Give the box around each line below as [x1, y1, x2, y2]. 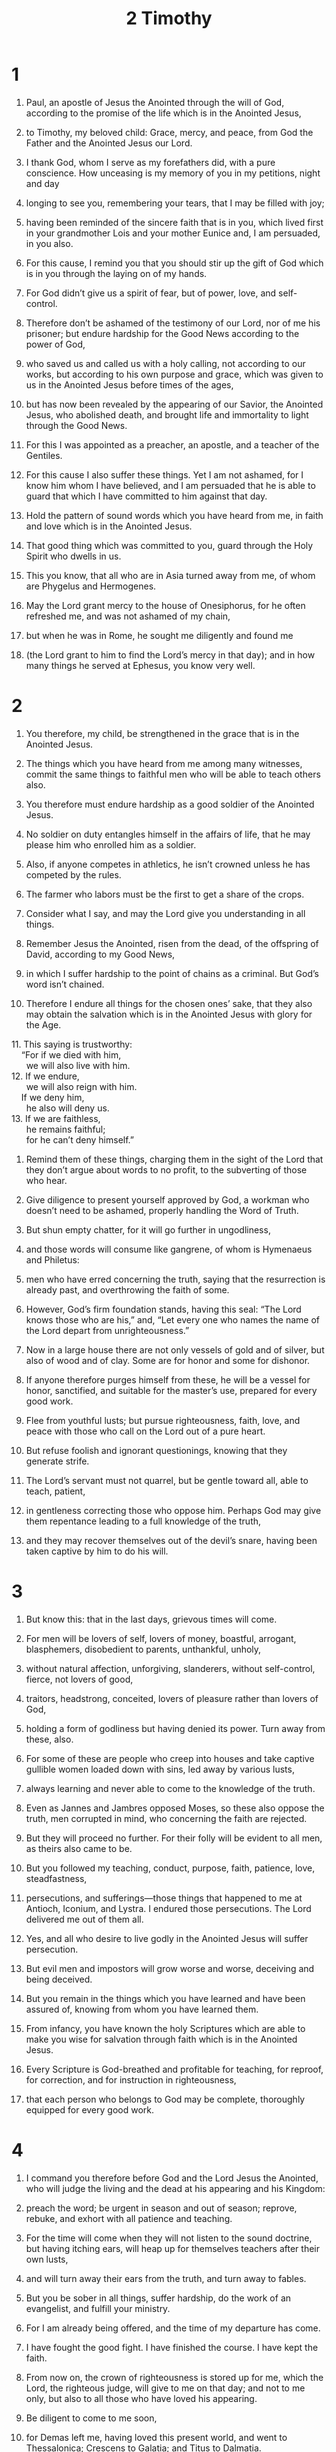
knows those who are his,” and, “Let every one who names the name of [25, 1313, 321, 1326]
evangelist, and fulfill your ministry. [25, 2302, 171, 2314]
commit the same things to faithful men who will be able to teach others [25, 768, 321, 780]
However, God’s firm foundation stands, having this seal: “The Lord [25, 1303, 302, 1315]
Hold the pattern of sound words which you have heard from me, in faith [25, 509, 324, 521]
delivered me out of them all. [25, 1913, 144, 1925]
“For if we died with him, [20, 1048, 122, 1061]
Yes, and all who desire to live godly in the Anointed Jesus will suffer [25, 1932, 309, 1944]
